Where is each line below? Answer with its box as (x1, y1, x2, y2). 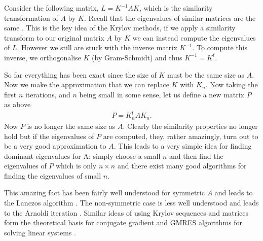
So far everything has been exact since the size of (4, 69, 157, 80)
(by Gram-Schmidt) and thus (92, 52, 182, 62)
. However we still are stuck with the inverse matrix (17, 42, 177, 53)
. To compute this (192, 42, 248, 53)
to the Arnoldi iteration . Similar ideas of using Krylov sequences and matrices (4, 207, 249, 218)
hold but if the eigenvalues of (4, 130, 94, 141)
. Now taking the (205, 79, 258, 90)
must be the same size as (167, 69, 245, 80)
